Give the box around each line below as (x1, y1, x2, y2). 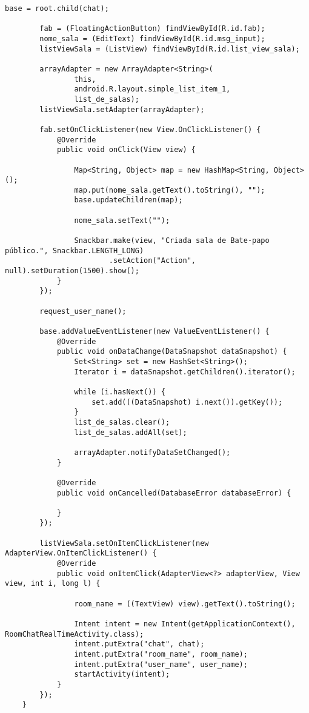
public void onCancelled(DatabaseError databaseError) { (56, 488, 291, 497)
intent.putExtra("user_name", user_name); (74, 660, 248, 669)
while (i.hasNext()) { (74, 387, 165, 396)
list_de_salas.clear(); (74, 417, 170, 426)
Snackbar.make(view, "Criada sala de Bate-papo (74, 236, 270, 245)
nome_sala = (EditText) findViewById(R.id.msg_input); (39, 34, 265, 43)
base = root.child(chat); (5, 4, 109, 13)
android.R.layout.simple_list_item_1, (74, 85, 231, 94)
